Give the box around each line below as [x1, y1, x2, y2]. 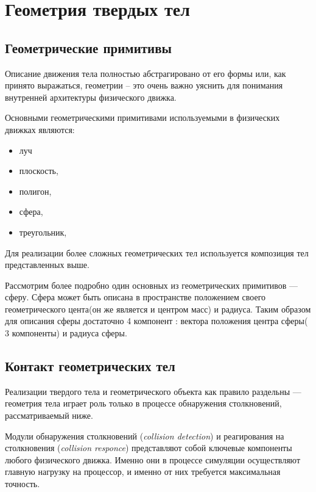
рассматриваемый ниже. [5, 409, 93, 422]
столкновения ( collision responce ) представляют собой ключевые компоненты [5, 441, 292, 454]
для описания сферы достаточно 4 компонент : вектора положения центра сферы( [5, 314, 308, 327]
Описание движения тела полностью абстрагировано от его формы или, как [5, 67, 286, 79]
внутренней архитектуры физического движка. [5, 90, 177, 103]
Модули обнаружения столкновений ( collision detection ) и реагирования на [5, 429, 284, 442]
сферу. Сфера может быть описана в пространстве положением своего [5, 291, 266, 303]
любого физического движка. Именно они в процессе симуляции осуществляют [5, 453, 301, 466]
